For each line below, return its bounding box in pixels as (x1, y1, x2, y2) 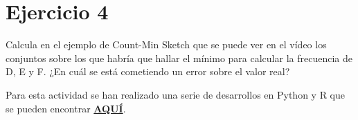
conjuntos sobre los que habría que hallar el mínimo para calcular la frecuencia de (6, 50, 352, 65)
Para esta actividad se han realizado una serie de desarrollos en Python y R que (6, 87, 345, 101)
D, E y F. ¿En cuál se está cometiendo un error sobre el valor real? (6, 64, 290, 79)
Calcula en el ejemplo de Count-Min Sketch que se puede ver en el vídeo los (6, 37, 327, 52)
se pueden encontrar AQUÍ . (6, 101, 126, 115)
